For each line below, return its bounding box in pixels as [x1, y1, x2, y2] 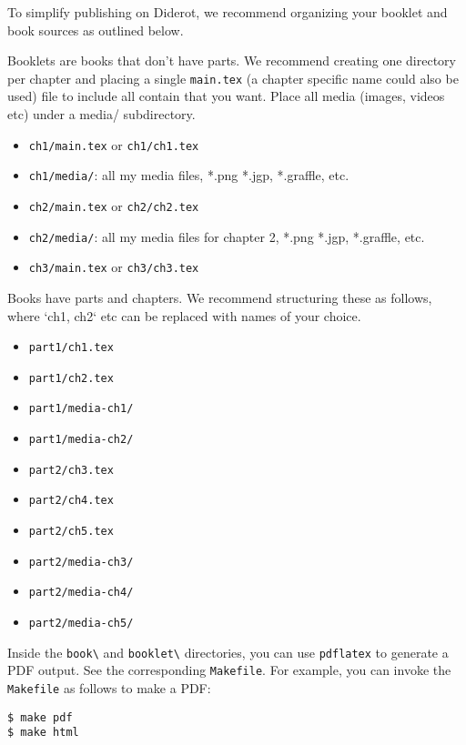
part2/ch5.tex [28, 525, 114, 539]
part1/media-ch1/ [28, 402, 134, 416]
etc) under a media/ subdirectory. [7, 105, 196, 124]
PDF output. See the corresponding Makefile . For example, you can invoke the [7, 660, 451, 680]
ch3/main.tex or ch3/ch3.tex [28, 257, 199, 277]
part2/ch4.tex [28, 494, 114, 508]
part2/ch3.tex [28, 463, 114, 477]
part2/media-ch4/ [28, 586, 134, 599]
